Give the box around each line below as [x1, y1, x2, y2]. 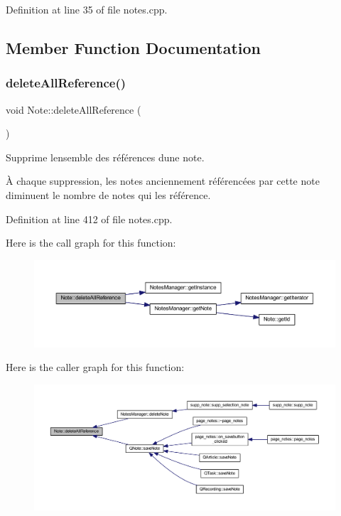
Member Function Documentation [6, 36, 261, 58]
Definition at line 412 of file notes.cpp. [6, 211, 173, 226]
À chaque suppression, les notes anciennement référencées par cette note [6, 173, 320, 188]
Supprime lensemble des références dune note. [6, 149, 205, 164]
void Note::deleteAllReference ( [6, 102, 141, 117]
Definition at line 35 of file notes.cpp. [6, 2, 168, 16]
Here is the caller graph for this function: [6, 360, 185, 375]
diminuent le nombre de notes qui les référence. [6, 187, 211, 202]
